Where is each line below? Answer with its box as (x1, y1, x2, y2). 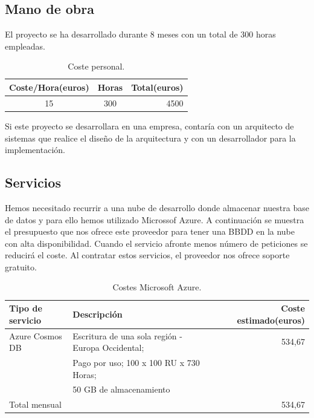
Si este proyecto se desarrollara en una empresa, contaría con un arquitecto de (5, 119, 294, 132)
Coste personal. (68, 60, 125, 73)
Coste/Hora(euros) (9, 80, 89, 93)
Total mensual (9, 398, 62, 411)
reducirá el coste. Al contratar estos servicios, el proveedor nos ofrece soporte (5, 249, 290, 261)
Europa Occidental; (72, 341, 144, 354)
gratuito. (5, 260, 37, 273)
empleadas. (5, 39, 45, 52)
